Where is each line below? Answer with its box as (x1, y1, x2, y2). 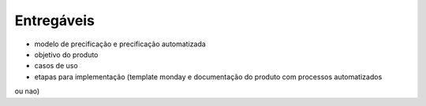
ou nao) (14, 86, 40, 96)
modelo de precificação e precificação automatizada (34, 39, 207, 49)
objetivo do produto (34, 49, 99, 59)
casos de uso (34, 61, 78, 71)
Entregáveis (14, 12, 95, 29)
